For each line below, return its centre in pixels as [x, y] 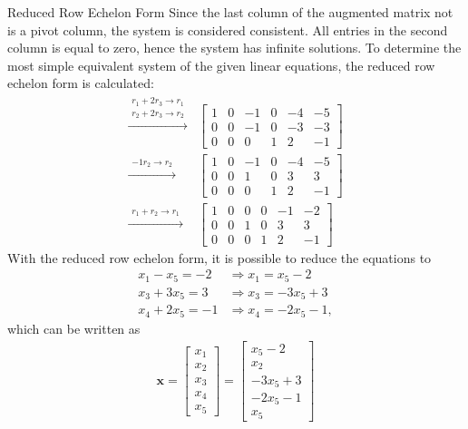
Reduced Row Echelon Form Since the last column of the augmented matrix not [230, 12]
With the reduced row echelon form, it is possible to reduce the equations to [219, 257]
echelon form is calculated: [81, 83]
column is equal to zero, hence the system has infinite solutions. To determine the [234, 48]
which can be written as [74, 328]
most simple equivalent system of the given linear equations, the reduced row [221, 65]
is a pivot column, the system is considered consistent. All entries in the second [228, 29]
